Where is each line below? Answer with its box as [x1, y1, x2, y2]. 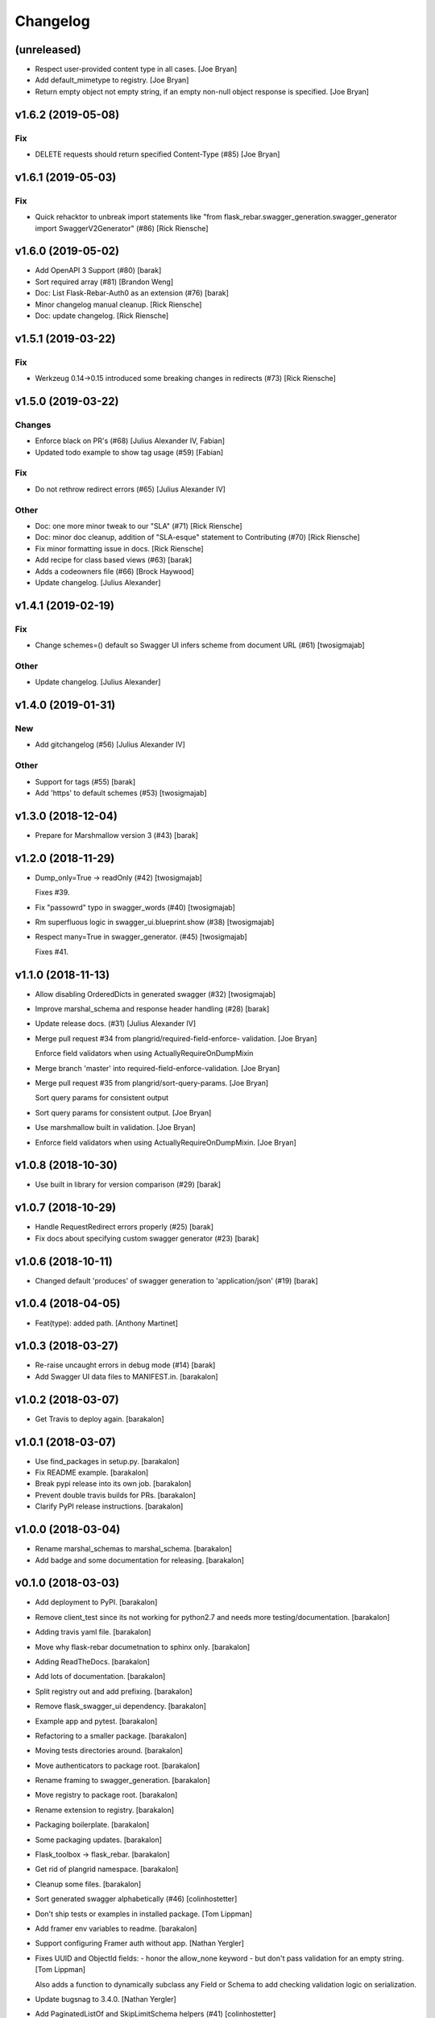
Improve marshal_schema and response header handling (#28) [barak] [35, 1004, 270, 1013]
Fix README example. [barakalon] [35, 1467, 149, 1477]
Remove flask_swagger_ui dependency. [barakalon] [35, 1702, 207, 1711]
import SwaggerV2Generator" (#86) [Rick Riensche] [35, 223, 209, 233]
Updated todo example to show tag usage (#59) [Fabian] [35, 447, 224, 457]
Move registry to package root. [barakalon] [35, 1790, 178, 1800]
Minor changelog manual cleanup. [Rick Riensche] [35, 299, 202, 309]
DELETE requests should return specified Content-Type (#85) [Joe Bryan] [35, 149, 280, 159]
